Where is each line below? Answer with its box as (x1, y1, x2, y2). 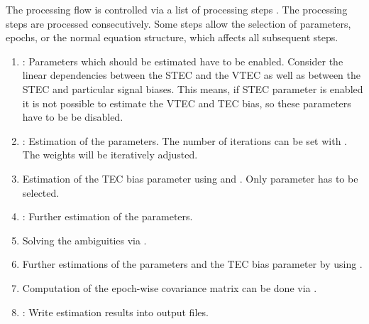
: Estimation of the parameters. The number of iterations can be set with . (22, 133, 347, 148)
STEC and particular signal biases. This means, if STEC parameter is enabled (22, 81, 363, 96)
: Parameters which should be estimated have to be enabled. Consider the (22, 53, 343, 68)
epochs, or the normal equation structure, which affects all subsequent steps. (6, 30, 338, 45)
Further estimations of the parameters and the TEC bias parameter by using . (22, 256, 363, 271)
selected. (22, 185, 60, 200)
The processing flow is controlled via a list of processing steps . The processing (6, 2, 348, 16)
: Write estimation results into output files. (22, 304, 209, 319)
